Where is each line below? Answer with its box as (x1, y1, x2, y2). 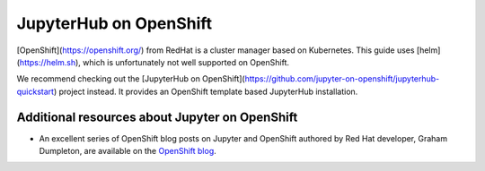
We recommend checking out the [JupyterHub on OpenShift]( (16, 73, 246, 84)
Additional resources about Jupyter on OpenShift (16, 109, 298, 124)
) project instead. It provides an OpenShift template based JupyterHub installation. (53, 86, 358, 97)
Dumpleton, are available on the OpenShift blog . (39, 146, 217, 157)
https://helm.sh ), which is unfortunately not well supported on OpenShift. (19, 56, 290, 67)
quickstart (16, 86, 54, 97)
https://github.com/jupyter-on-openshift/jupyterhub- (244, 73, 440, 84)
